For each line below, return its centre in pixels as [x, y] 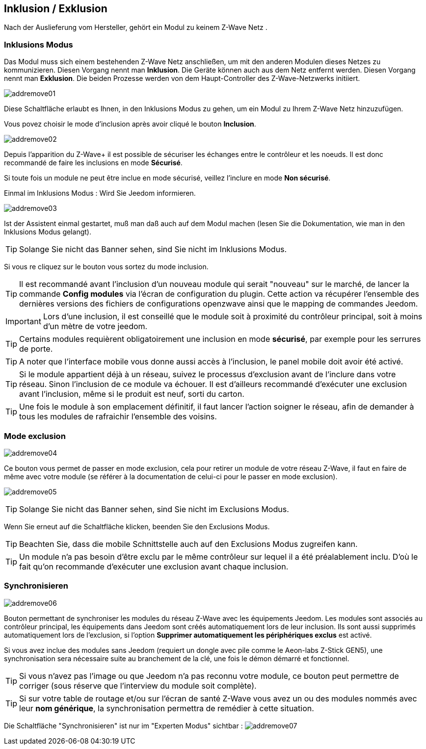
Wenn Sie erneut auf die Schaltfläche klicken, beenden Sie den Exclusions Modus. [137, 526]
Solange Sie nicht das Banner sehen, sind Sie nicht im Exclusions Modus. [154, 509]
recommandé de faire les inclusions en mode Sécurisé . [93, 163]
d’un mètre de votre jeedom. [95, 326]
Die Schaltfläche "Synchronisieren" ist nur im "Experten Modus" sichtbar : [123, 725]
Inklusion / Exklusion [56, 9]
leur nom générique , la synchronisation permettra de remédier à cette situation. [167, 708]
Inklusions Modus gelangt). [48, 232]
